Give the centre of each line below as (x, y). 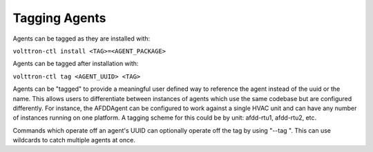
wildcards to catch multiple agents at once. (74, 140)
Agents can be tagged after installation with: (76, 64)
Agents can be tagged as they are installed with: (82, 39)
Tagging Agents (59, 18)
